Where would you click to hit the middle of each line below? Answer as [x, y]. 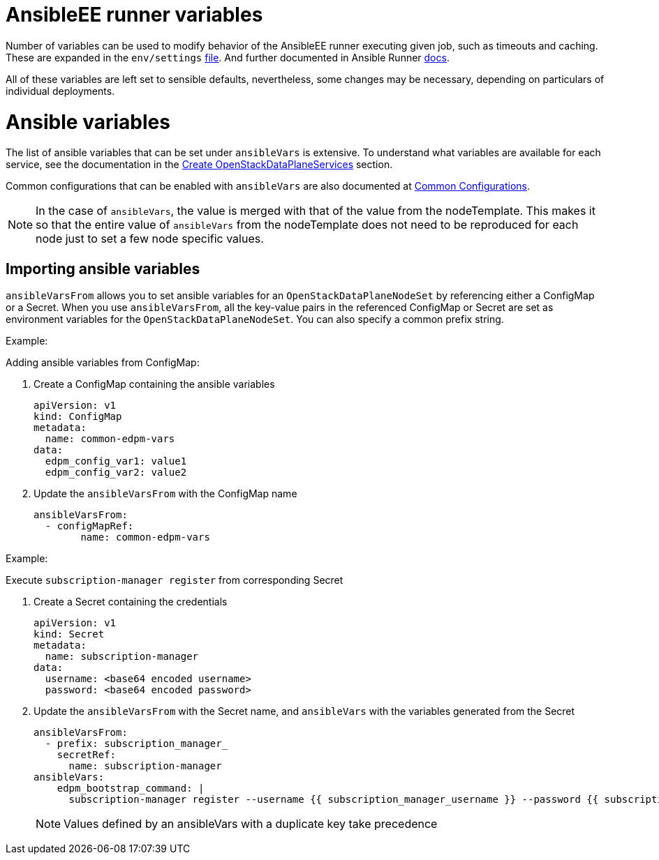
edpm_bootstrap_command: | [131, 789]
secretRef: [87, 755]
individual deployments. [60, 91]
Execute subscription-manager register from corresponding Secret [175, 580]
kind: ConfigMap [78, 417]
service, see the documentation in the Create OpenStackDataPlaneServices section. [199, 165]
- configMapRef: [89, 526]
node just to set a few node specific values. [150, 239]
